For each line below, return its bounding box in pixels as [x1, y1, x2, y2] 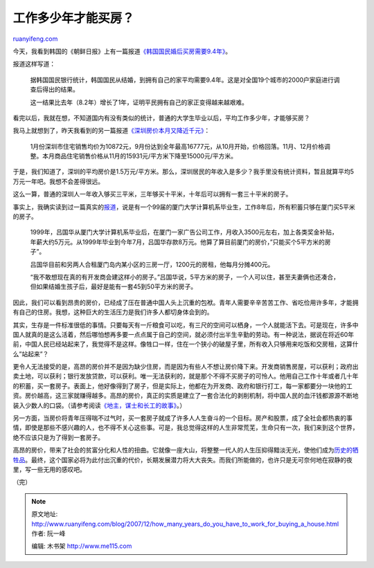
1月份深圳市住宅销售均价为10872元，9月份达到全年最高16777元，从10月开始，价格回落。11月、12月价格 [30, 142, 325, 150]
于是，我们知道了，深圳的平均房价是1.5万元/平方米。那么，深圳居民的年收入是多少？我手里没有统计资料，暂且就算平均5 [12, 167, 355, 176]
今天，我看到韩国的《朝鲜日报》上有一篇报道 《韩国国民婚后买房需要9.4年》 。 [12, 47, 232, 55]
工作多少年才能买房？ [12, 10, 135, 26]
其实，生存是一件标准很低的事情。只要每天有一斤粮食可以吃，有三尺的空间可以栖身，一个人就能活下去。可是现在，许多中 [12, 320, 359, 329]
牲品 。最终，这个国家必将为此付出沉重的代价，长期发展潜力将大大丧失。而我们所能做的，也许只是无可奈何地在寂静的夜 [12, 455, 353, 464]
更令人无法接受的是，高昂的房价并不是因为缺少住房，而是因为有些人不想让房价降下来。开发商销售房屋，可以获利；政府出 [12, 363, 359, 371]
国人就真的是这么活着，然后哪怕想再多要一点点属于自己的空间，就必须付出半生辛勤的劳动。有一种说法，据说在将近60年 [12, 330, 355, 338]
